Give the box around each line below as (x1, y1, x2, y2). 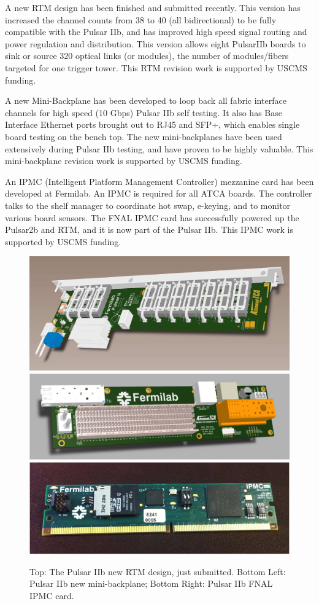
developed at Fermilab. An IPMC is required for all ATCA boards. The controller (5, 187, 312, 200)
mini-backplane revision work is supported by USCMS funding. (5, 154, 242, 167)
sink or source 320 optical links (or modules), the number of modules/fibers (5, 49, 289, 62)
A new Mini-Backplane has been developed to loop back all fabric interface (5, 94, 286, 107)
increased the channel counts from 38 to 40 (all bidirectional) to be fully (5, 13, 277, 26)
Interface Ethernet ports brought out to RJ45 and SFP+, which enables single (5, 118, 300, 131)
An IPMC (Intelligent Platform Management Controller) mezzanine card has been (5, 175, 314, 187)
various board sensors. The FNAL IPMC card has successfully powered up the (5, 211, 299, 224)
